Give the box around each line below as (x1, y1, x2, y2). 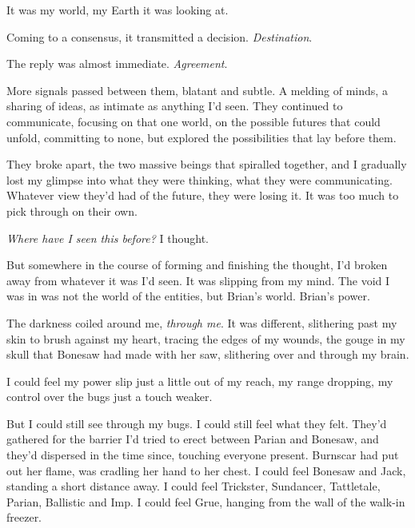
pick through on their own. (6, 202, 138, 219)
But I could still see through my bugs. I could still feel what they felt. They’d (6, 415, 387, 431)
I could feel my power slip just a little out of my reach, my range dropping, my (6, 372, 393, 389)
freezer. (6, 509, 42, 526)
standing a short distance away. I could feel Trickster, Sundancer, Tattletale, (6, 478, 381, 494)
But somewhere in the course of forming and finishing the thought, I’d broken (6, 256, 388, 273)
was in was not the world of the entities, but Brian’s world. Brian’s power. (6, 288, 370, 304)
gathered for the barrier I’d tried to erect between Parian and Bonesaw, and (6, 431, 379, 447)
